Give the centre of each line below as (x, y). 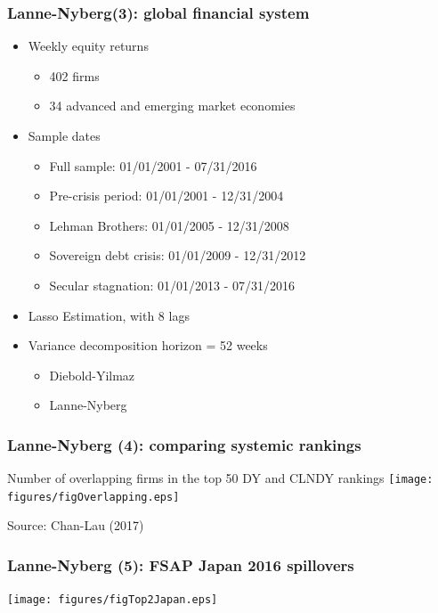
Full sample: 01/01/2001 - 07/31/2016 (153, 165)
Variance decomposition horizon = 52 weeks (148, 345)
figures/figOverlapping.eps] (93, 497)
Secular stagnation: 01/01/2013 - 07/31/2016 (172, 285)
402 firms (74, 75)
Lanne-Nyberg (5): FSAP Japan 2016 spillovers (181, 564)
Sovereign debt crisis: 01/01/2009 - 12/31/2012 (178, 255)
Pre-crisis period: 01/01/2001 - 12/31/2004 (166, 196)
